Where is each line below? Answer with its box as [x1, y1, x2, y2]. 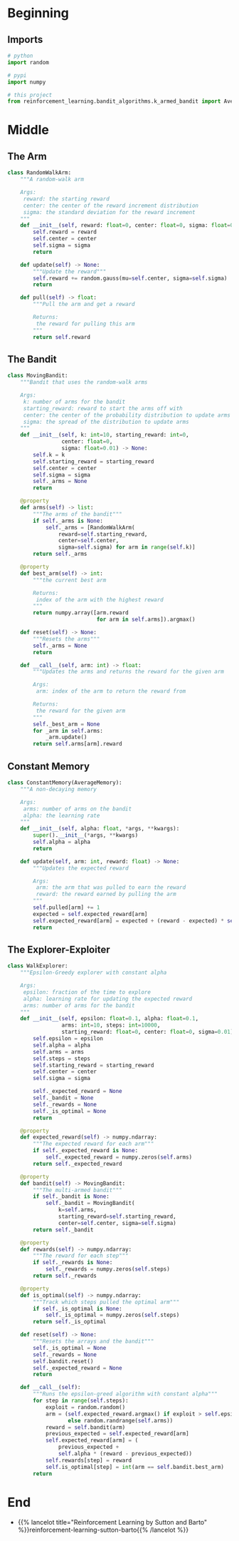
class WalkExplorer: [7, 962, 69, 970]
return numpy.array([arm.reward [33, 609, 129, 616]
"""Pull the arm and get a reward [33, 301, 135, 308]
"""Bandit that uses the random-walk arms [20, 379, 148, 386]
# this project [7, 91, 53, 98]
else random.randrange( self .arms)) [68, 1417, 174, 1424]
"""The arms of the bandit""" [33, 510, 122, 518]
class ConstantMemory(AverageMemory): [7, 779, 122, 786]
